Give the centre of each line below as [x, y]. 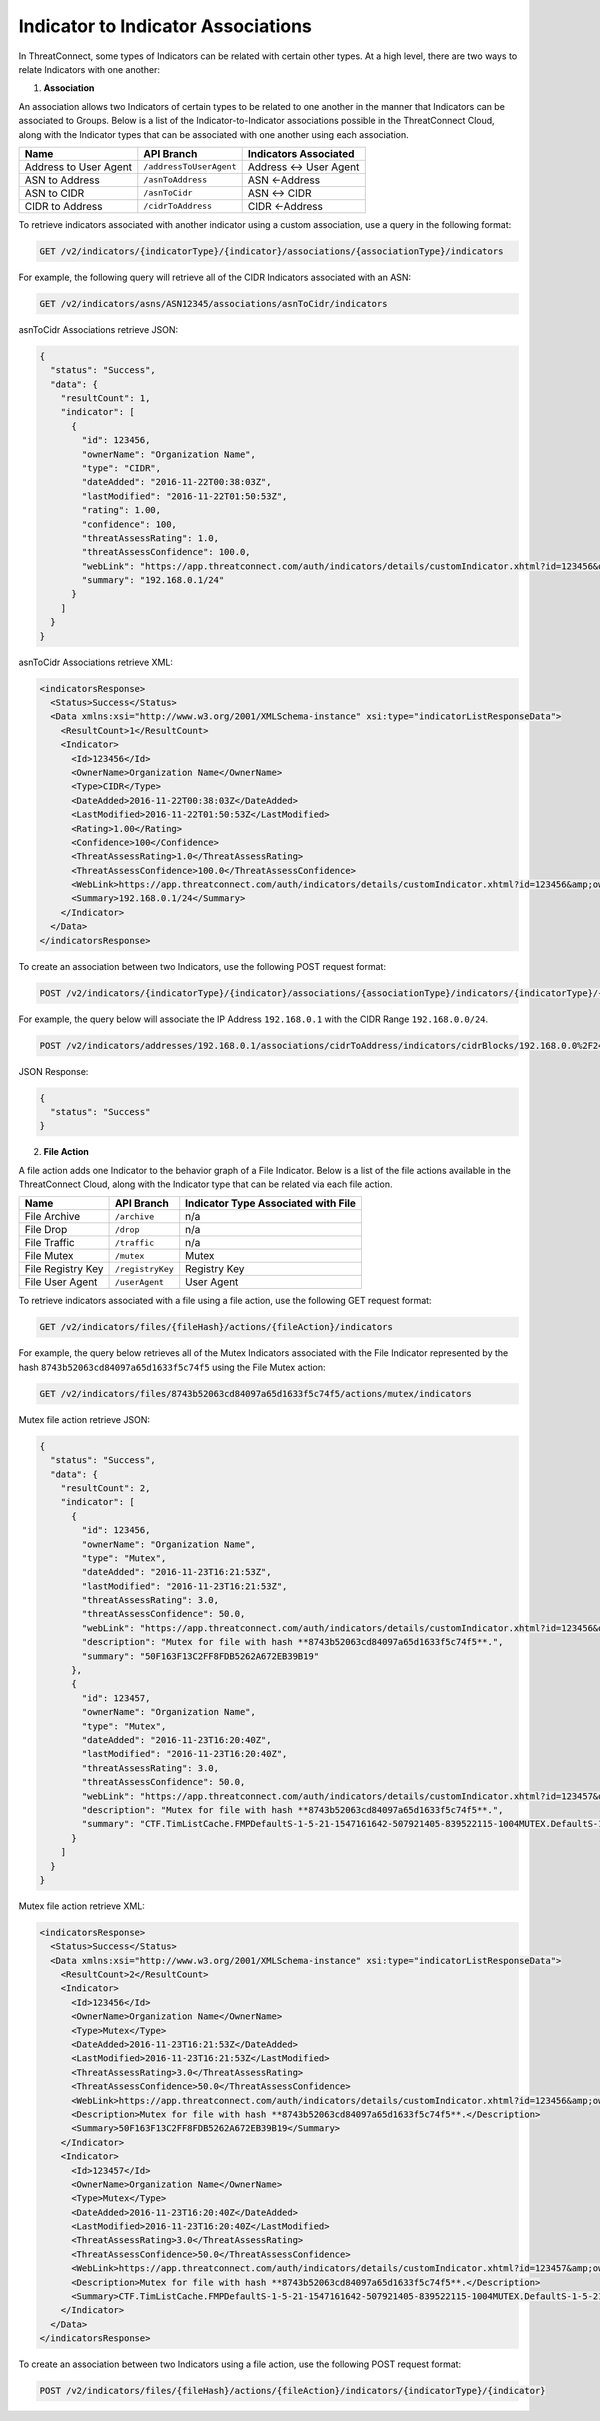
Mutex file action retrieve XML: [81, 1906]
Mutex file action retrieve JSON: [84, 1419]
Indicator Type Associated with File [271, 1203]
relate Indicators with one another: [89, 69]
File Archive [52, 1217]
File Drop [46, 1230]
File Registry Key [64, 1269]
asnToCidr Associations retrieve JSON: [98, 329]
